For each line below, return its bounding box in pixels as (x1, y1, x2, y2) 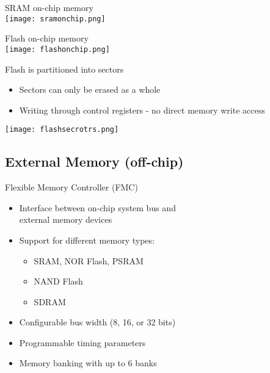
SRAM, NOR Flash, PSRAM (34, 254, 144, 267)
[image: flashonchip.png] (5, 45, 110, 54)
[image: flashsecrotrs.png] (5, 125, 119, 134)
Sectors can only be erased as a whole (19, 83, 161, 96)
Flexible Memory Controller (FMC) (5, 181, 138, 194)
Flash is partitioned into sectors (5, 62, 124, 75)
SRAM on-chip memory (5, 1, 93, 13)
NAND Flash (34, 275, 83, 288)
